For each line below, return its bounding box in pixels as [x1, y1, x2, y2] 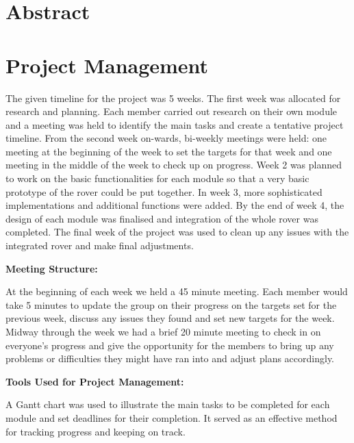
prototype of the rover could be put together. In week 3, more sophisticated [5, 184, 323, 199]
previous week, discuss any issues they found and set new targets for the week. [5, 311, 335, 325]
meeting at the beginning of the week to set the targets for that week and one [5, 144, 332, 158]
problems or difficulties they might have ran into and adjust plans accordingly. [5, 351, 335, 366]
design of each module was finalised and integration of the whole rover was [5, 211, 318, 225]
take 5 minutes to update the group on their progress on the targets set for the [5, 297, 337, 312]
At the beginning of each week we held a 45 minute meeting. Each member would [5, 284, 348, 299]
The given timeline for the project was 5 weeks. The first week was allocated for [5, 90, 341, 105]
